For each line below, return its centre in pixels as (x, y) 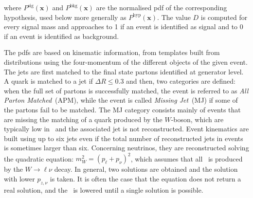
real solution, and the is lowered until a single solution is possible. (104, 189)
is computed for (224, 17)
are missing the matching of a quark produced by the (83, 119)
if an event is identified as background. (62, 36)
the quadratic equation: (39, 158)
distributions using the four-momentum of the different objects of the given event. (126, 62)
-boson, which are (197, 119)
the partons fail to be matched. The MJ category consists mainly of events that (122, 109)
